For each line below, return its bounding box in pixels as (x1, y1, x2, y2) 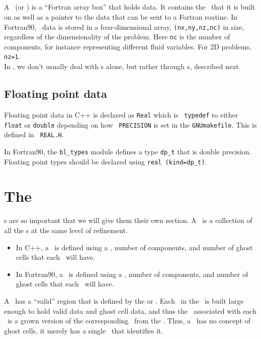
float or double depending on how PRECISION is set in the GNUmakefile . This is (4, 119, 257, 130)
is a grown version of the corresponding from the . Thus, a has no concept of (7, 315, 250, 326)
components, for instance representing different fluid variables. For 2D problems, (4, 41, 251, 51)
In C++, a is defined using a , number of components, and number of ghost (16, 242, 253, 252)
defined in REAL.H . (4, 129, 64, 140)
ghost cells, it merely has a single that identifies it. (4, 325, 163, 335)
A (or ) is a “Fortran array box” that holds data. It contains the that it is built (4, 2, 255, 12)
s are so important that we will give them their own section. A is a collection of (4, 215, 252, 225)
